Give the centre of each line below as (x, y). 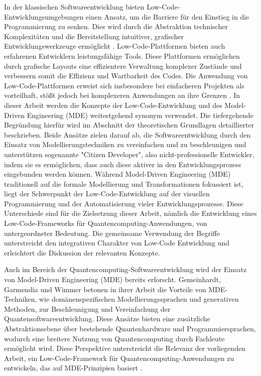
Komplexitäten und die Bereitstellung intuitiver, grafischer (94, 36)
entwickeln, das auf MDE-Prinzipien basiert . (73, 368)
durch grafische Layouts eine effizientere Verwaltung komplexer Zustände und (123, 66)
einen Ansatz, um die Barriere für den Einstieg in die (167, 16)
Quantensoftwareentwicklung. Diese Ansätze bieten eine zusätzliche (107, 319)
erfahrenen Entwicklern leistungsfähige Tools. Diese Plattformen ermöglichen (122, 55)
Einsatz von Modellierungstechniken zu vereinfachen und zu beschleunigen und (125, 144)
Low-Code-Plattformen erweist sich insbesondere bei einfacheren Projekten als (124, 85)
